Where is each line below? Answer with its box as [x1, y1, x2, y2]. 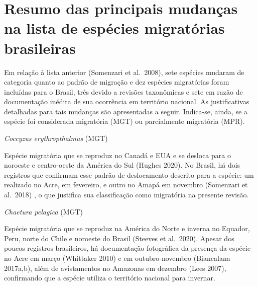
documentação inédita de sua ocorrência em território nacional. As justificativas [4, 96, 249, 107]
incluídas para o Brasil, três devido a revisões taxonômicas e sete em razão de [4, 86, 243, 97]
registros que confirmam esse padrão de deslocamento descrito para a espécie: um [4, 169, 254, 180]
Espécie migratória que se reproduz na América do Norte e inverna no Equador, [4, 223, 250, 234]
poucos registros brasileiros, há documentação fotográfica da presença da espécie [4, 243, 251, 253]
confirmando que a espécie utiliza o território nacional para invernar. [4, 272, 215, 283]
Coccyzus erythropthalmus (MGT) [4, 133, 108, 144]
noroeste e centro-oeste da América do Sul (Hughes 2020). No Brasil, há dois [4, 160, 240, 170]
